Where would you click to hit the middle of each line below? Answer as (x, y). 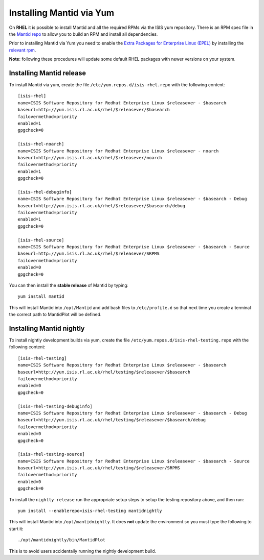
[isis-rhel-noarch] (41, 144)
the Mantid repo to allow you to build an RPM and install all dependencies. (84, 34)
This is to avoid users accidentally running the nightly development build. (83, 551)
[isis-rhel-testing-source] (51, 454)
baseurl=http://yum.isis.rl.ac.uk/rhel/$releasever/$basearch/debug (101, 206)
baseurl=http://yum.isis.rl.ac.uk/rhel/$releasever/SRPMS (89, 254)
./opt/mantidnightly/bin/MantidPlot (62, 540)
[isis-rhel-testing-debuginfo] (55, 406)
